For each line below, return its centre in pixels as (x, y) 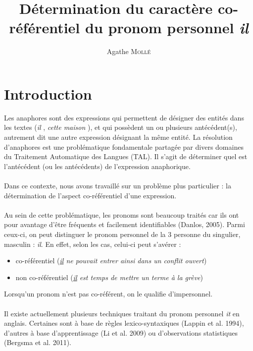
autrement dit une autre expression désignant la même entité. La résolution (118, 137)
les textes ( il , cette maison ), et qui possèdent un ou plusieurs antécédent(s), (121, 127)
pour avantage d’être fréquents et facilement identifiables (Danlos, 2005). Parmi (125, 224)
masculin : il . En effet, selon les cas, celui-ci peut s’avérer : (93, 244)
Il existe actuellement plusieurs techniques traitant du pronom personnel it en (122, 313)
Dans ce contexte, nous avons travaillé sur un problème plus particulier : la (118, 185)
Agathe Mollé (129, 51)
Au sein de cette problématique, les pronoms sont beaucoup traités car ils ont (122, 214)
